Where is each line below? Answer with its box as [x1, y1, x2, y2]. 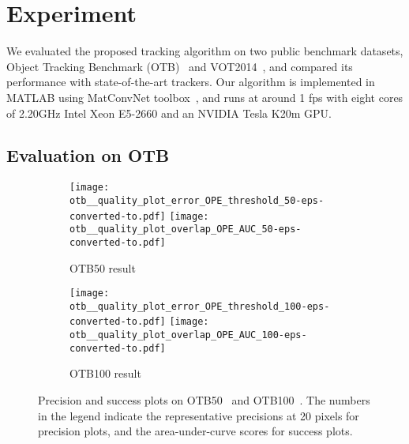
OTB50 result [69, 259, 136, 276]
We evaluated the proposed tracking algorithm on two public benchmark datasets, [6, 43, 403, 59]
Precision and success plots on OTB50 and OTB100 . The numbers [38, 392, 370, 408]
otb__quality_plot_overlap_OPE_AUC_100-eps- [69, 329, 307, 341]
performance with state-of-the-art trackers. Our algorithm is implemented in [6, 73, 375, 90]
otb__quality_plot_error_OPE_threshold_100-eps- [69, 300, 330, 312]
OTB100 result [69, 365, 141, 382]
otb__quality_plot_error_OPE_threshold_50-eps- [69, 194, 325, 206]
